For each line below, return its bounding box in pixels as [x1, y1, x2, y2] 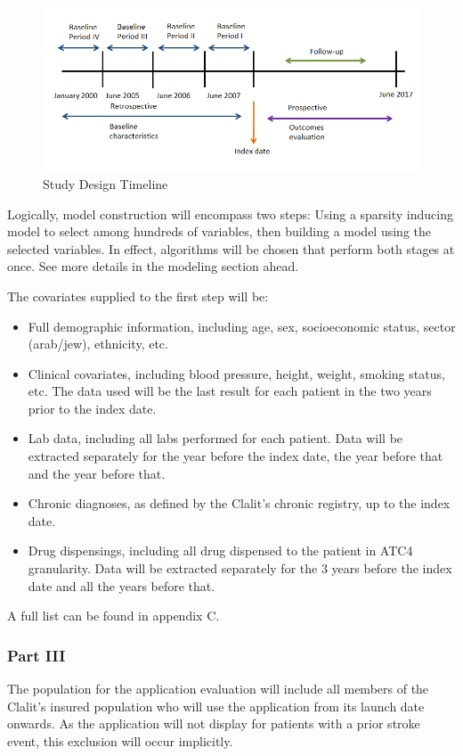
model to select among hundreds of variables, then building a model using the [7, 222, 432, 241]
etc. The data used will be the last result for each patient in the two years [28, 382, 432, 400]
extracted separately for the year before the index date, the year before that [28, 447, 443, 465]
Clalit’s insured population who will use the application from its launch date [7, 696, 425, 715]
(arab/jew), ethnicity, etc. [28, 334, 168, 353]
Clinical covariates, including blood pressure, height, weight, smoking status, [28, 364, 445, 382]
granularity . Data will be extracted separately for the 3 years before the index [28, 559, 452, 578]
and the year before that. [28, 464, 166, 482]
